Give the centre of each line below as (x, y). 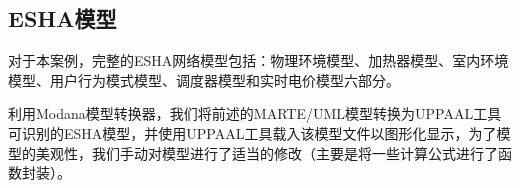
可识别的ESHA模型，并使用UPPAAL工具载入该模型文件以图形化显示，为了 (252, 132)
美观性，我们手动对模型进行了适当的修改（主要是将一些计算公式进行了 (266, 152)
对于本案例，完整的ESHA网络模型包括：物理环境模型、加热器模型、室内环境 (258, 60)
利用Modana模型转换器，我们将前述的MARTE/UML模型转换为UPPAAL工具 (255, 113)
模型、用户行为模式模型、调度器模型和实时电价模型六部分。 (204, 79)
